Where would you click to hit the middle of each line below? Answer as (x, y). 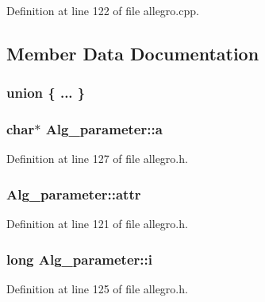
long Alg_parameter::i (79, 259)
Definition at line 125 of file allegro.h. (97, 289)
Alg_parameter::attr (74, 194)
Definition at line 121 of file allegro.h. (97, 224)
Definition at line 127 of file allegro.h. (97, 159)
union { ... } (46, 93)
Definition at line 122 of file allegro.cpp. (103, 10)
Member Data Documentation (133, 53)
